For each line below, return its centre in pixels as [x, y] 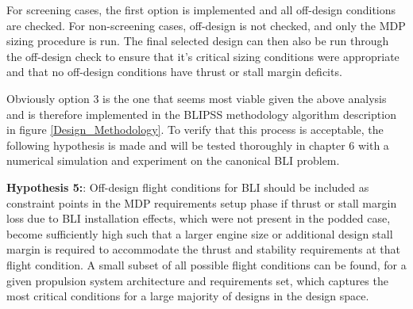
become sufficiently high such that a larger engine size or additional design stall [200, 233]
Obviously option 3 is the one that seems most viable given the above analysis [197, 98]
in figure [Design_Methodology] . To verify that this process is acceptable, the [195, 130]
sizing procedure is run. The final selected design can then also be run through [198, 41]
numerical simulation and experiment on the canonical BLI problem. [173, 160]
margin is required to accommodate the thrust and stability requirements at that [203, 249]
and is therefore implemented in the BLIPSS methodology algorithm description [201, 114]
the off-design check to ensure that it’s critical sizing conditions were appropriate [203, 56]
